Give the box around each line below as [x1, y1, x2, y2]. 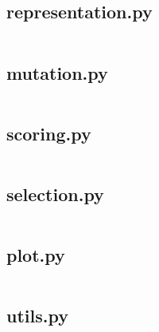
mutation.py [6, 60, 108, 85]
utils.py [6, 303, 68, 328]
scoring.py [6, 121, 91, 145]
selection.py [6, 182, 104, 206]
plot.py [6, 243, 65, 267]
